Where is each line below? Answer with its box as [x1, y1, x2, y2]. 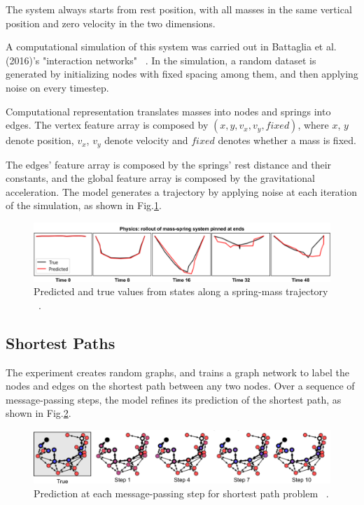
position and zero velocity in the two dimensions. [6, 15, 216, 30]
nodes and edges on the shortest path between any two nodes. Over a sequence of [6, 378, 355, 393]
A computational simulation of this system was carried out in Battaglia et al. [6, 39, 337, 54]
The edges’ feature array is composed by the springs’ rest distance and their [6, 157, 332, 171]
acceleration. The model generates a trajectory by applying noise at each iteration [6, 184, 357, 199]
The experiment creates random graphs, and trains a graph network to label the [6, 364, 349, 379]
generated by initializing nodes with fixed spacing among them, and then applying [6, 66, 358, 81]
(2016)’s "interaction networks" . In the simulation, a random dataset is [6, 52, 316, 67]
